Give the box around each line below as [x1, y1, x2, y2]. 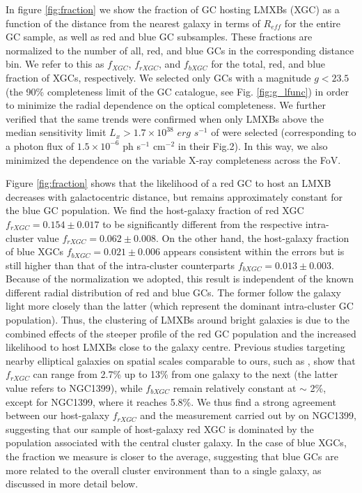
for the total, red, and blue [211, 56, 326, 71]
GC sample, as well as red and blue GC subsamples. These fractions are [6, 29, 313, 44]
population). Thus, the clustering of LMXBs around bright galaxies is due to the [6, 312, 350, 327]
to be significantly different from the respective [102, 216, 303, 231]
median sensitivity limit [6, 125, 107, 139]
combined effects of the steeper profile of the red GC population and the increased [6, 326, 356, 340]
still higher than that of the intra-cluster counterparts [6, 257, 235, 272]
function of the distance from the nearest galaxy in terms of [6, 15, 260, 30]
